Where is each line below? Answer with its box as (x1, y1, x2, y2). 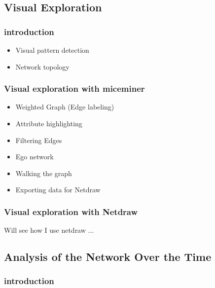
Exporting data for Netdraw (15, 184, 101, 195)
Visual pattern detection (15, 45, 89, 55)
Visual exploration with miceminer (4, 82, 145, 95)
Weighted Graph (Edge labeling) (15, 102, 114, 112)
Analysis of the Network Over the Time (4, 249, 212, 264)
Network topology (15, 61, 70, 72)
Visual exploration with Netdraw (4, 205, 138, 217)
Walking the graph (15, 168, 72, 178)
